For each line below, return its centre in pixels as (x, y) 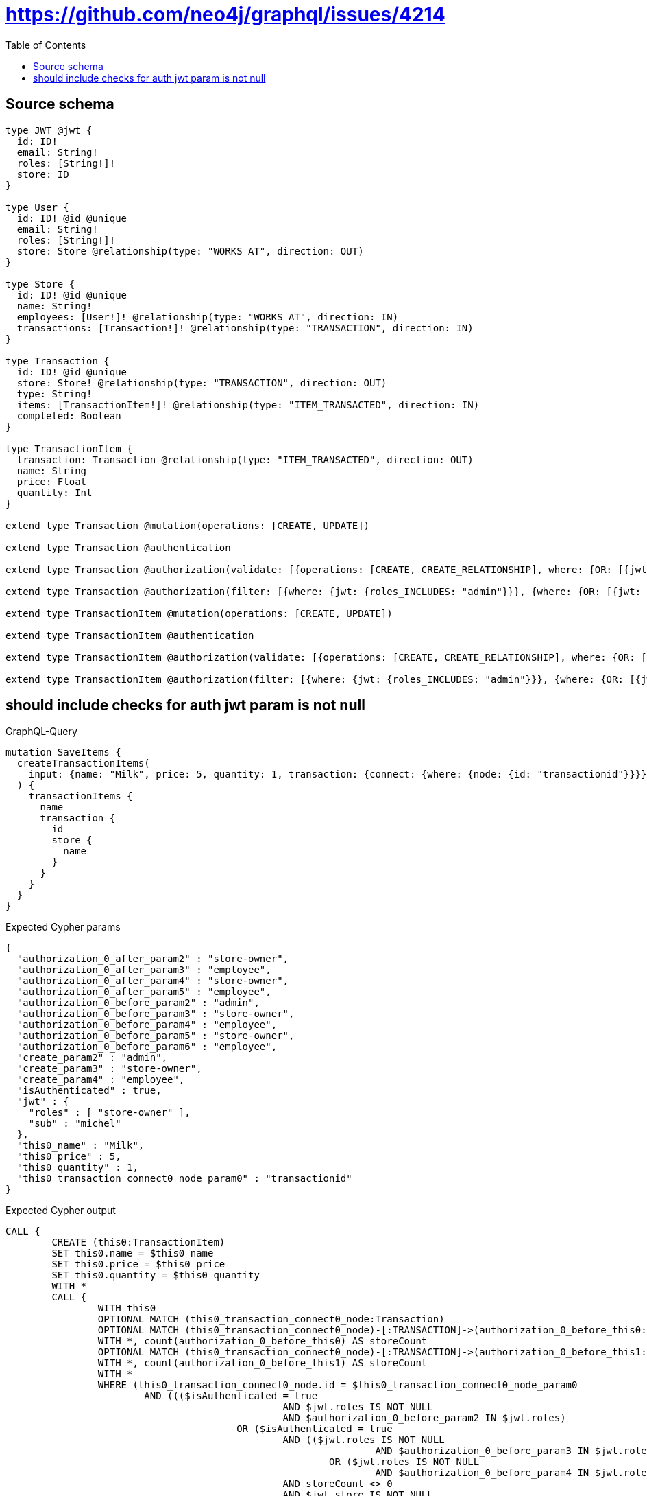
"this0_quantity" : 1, (77, 1168)
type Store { (40, 284)
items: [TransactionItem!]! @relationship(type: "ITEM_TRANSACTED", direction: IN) (248, 405)
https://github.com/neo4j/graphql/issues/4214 (225, 14)
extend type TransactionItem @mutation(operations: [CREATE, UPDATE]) (199, 613)
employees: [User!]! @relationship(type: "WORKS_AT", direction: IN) (208, 317)
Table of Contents (46, 45)
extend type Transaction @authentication (118, 547)
